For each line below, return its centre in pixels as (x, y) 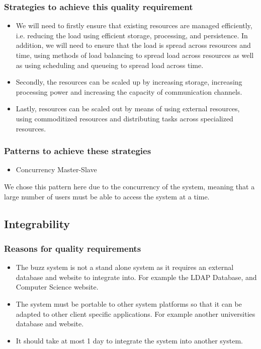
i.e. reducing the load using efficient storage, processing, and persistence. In (132, 35)
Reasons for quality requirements (73, 248)
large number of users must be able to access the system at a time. (107, 196)
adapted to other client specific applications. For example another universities (136, 313)
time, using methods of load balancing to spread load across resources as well (135, 55)
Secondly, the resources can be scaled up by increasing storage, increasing (129, 82)
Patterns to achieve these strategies (78, 151)
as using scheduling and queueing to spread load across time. (110, 65)
